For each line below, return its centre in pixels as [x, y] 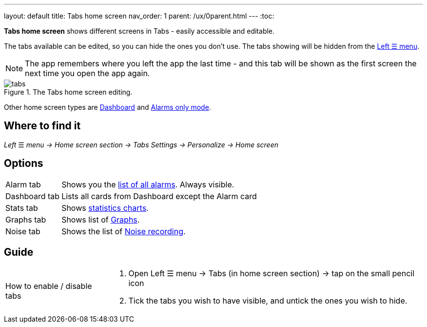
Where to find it [42, 126]
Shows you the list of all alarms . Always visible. [148, 184]
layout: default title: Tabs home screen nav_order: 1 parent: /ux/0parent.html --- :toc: [139, 16]
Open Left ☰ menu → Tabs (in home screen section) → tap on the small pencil [272, 273]
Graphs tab [26, 219]
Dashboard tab [33, 196]
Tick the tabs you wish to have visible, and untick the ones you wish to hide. [268, 300]
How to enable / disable [49, 286]
